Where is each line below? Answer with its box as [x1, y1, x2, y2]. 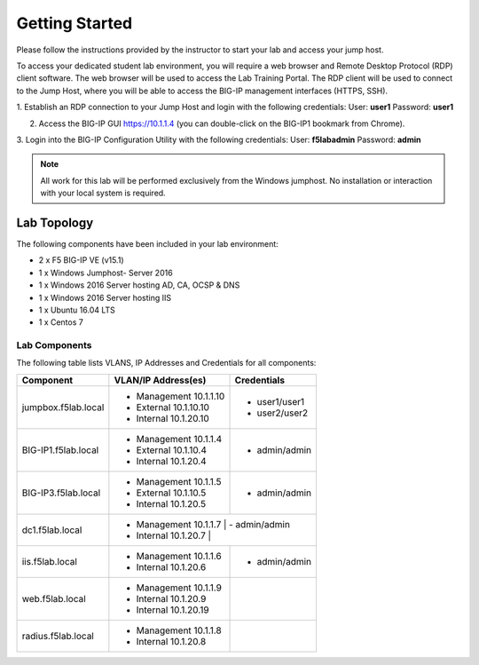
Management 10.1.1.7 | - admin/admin [136, 518, 290, 530]
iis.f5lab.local [21, 555, 77, 567]
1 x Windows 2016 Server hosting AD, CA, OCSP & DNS [38, 280, 240, 290]
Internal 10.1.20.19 [136, 604, 209, 616]
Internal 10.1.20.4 [136, 455, 208, 467]
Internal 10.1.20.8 [136, 635, 207, 647]
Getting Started [16, 13, 133, 33]
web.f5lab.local [21, 592, 86, 605]
